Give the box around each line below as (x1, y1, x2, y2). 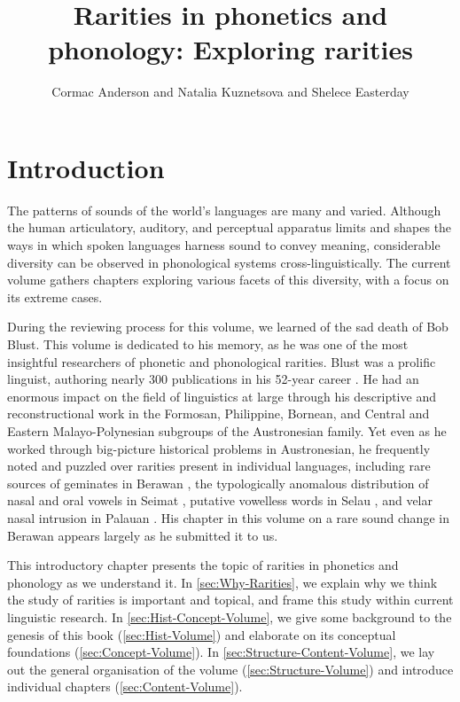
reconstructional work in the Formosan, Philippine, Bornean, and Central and (7, 404, 430, 423)
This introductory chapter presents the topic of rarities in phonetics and (7, 556, 399, 574)
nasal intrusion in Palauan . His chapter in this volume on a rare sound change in (7, 508, 449, 526)
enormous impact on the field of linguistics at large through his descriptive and (7, 386, 436, 405)
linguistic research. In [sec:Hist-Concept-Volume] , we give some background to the (7, 607, 452, 626)
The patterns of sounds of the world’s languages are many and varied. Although (7, 200, 441, 219)
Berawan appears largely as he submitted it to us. (7, 526, 278, 544)
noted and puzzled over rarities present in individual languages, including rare (7, 456, 431, 475)
